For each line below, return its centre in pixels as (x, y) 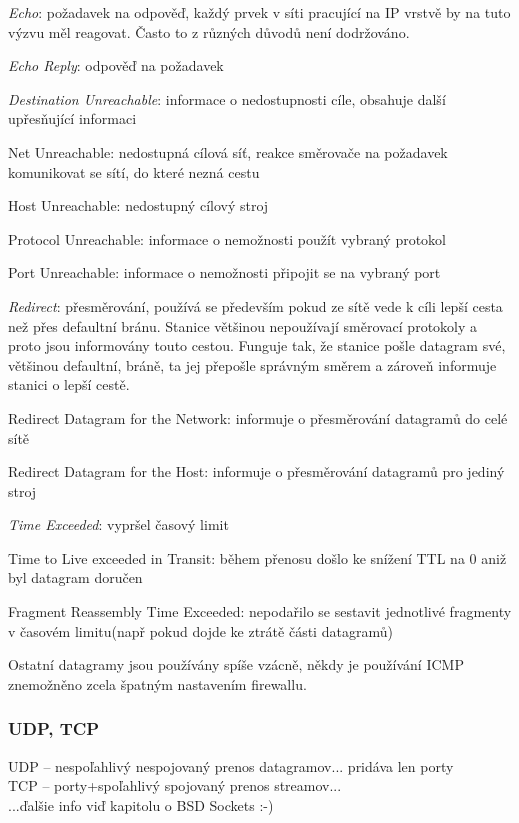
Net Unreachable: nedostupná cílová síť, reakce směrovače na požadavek (228, 151)
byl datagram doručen (75, 577)
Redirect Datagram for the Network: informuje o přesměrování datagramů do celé (258, 417)
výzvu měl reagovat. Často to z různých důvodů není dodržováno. (209, 31)
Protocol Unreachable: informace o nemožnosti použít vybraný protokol (227, 238)
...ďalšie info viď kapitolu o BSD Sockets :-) (141, 804)
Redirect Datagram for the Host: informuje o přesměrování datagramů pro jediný (256, 471)
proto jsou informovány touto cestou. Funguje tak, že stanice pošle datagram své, (257, 345)
